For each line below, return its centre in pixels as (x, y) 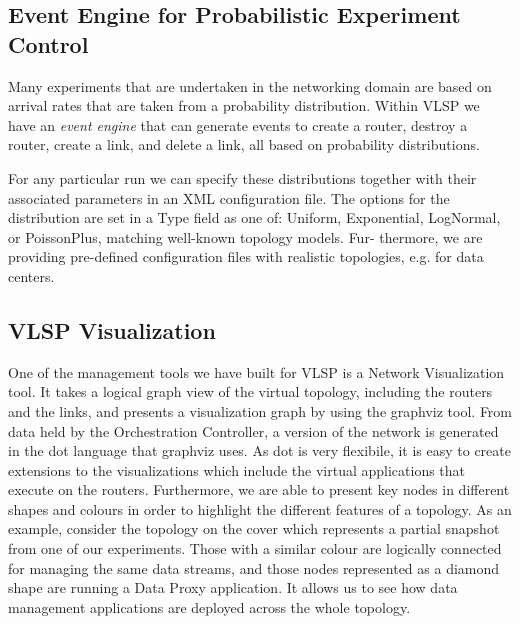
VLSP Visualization (112, 329)
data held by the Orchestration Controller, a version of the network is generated (253, 430)
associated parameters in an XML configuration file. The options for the (229, 197)
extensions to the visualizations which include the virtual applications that (237, 469)
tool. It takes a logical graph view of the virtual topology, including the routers (250, 391)
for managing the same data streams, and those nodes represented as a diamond (254, 567)
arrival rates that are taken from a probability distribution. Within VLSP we (244, 105)
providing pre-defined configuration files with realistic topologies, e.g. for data (246, 256)
